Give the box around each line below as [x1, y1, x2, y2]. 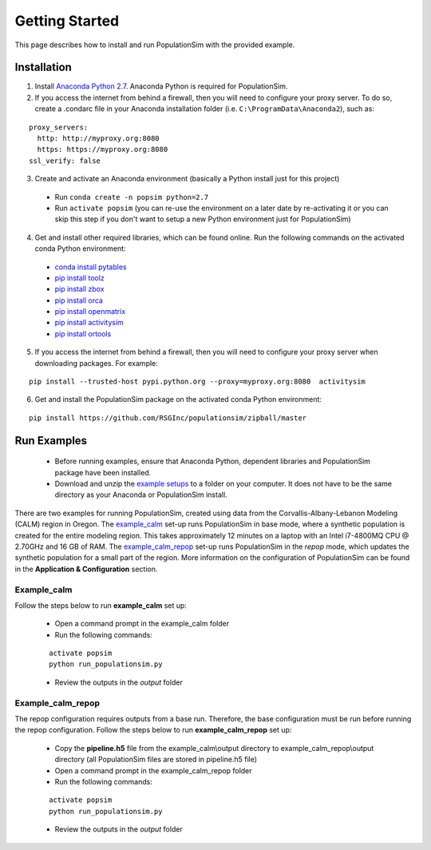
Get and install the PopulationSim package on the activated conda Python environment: [34, 395, 322, 404]
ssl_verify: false [29, 156, 101, 165]
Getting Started [14, 12, 120, 30]
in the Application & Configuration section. [14, 564, 158, 574]
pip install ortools [54, 328, 112, 339]
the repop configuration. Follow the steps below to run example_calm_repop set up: [14, 725, 292, 735]
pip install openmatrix [54, 307, 126, 316]
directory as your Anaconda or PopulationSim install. [54, 490, 227, 499]
